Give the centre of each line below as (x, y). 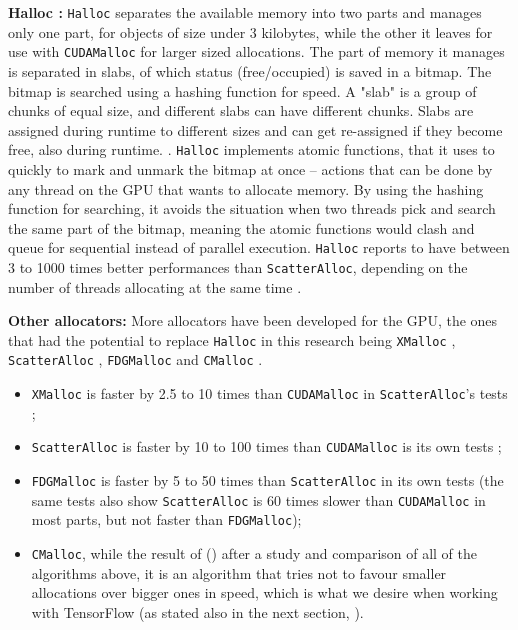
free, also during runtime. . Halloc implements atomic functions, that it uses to (251, 149)
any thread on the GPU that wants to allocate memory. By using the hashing (246, 188)
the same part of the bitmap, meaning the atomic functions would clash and (241, 227)
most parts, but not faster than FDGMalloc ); (166, 519)
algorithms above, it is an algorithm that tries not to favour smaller (239, 572)
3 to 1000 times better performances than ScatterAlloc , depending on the (238, 266)
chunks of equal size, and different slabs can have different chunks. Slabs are (241, 110)
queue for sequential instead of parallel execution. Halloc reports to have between (259, 247)
